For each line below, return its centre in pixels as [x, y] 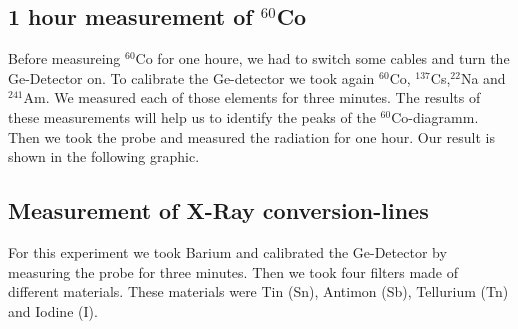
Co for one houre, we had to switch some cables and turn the [322, 58]
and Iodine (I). [53, 310]
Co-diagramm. [435, 116]
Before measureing [64, 58]
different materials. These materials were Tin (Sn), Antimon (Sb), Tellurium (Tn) [258, 291]
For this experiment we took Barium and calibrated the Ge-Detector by [227, 251]
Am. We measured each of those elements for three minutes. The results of [252, 97]
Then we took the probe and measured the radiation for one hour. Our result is [252, 136]
